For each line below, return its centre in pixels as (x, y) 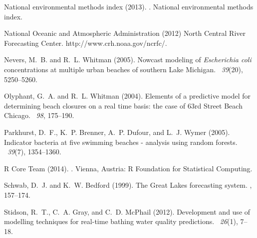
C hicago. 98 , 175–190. (39, 115)
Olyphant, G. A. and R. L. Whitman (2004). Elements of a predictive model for (127, 96)
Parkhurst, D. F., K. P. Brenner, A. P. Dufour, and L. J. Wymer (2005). (117, 132)
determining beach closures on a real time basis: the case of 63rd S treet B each (123, 105)
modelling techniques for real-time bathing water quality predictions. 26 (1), (121, 221)
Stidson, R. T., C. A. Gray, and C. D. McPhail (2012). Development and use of (127, 211)
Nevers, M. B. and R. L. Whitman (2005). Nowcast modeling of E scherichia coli (128, 59)
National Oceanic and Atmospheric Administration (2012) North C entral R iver (125, 33)
